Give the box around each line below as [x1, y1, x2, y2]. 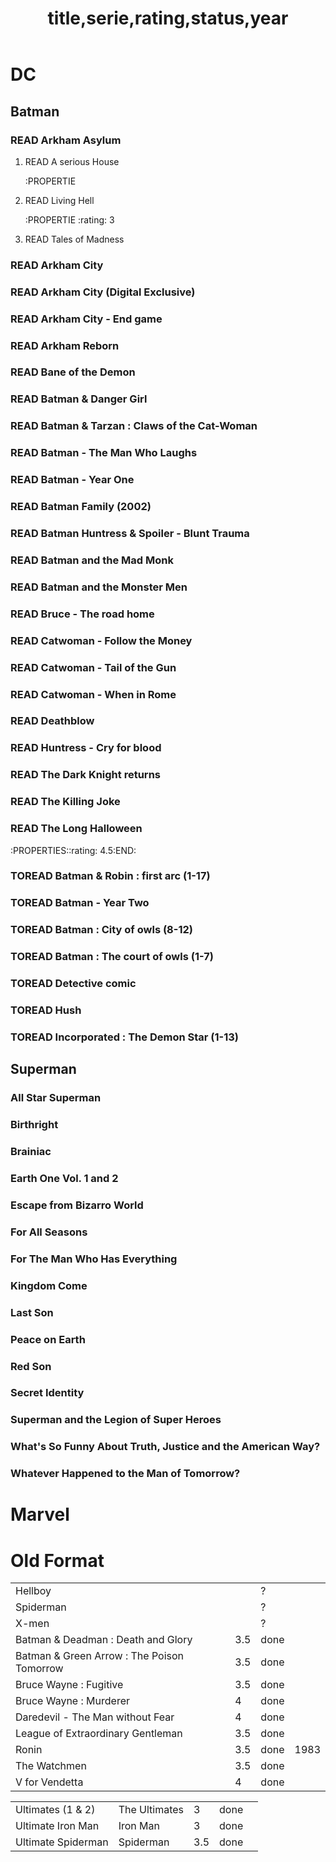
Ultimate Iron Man [15, 1819, 100, 1833]
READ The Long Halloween [10, 822, 143, 836]
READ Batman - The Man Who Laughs [10, 446, 198, 460]
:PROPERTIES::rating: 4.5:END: [10, 844, 137, 856]
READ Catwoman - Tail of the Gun [10, 660, 177, 674]
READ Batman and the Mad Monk [10, 553, 174, 567]
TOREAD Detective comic [10, 977, 137, 991]
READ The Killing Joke [10, 795, 121, 809]
